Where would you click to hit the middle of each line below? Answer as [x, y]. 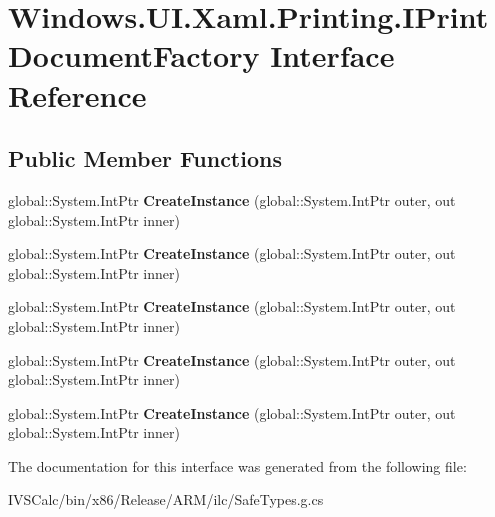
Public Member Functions [145, 158]
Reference [77, 94]
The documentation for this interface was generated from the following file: [237, 465]
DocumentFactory [134, 55]
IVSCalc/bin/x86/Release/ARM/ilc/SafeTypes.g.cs [166, 499]
